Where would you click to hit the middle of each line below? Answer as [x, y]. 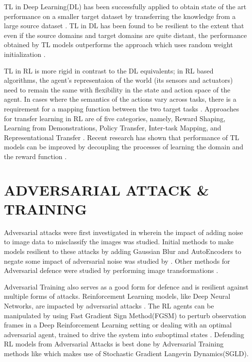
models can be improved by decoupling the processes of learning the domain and [124, 147]
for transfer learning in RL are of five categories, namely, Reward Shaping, [115, 118]
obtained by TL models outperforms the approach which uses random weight [118, 45]
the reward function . [35, 156]
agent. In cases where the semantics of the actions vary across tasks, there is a [120, 99]
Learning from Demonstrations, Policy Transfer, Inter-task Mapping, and [113, 128]
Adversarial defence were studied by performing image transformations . [111, 270]
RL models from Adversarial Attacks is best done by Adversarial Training [114, 344]
